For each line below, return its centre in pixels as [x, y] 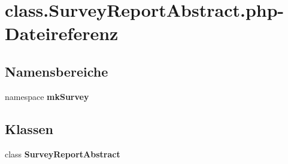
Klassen [29, 128]
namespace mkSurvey [47, 96]
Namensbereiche [57, 71]
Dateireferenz [62, 33]
